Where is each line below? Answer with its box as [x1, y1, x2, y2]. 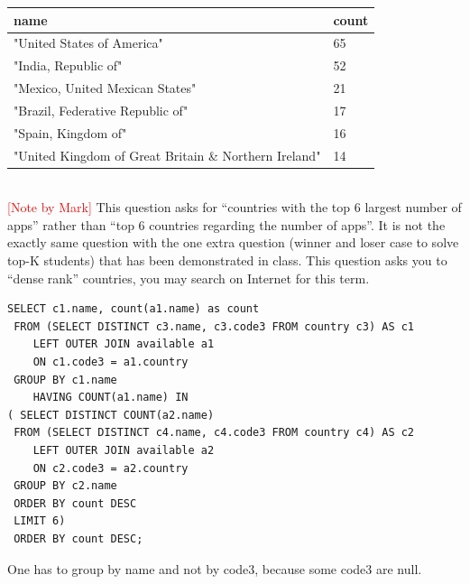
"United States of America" [14, 33, 163, 52]
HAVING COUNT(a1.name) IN [32, 391, 189, 404]
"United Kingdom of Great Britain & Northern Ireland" [14, 145, 321, 164]
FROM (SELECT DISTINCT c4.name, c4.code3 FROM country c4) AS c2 [14, 426, 415, 440]
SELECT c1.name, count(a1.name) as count [7, 302, 260, 316]
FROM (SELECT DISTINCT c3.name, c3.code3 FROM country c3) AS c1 [14, 320, 415, 333]
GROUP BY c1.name [14, 373, 117, 386]
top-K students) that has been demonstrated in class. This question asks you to [7, 251, 447, 270]
